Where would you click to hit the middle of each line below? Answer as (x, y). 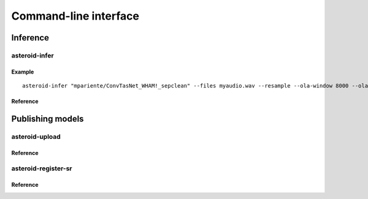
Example (23, 72)
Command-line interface (75, 16)
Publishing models (48, 118)
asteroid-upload (36, 137)
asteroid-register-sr (42, 168)
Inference (30, 38)
